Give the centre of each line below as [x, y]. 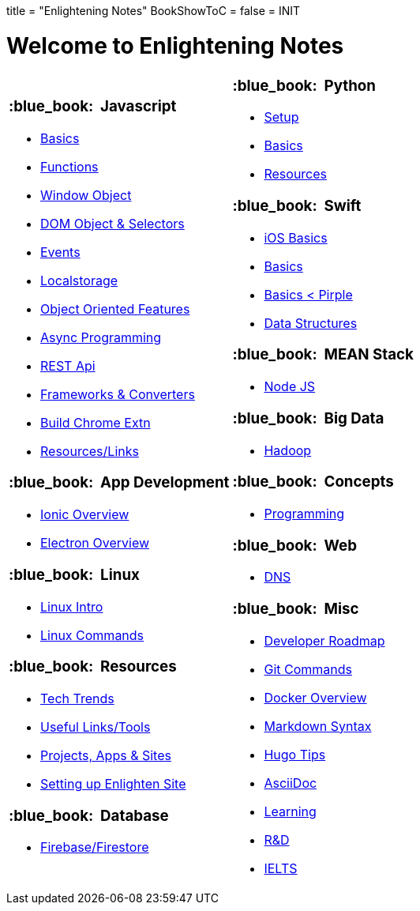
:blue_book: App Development [119, 483]
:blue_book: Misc [296, 609]
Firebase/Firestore [95, 847]
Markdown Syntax [318, 726]
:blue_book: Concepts [313, 482]
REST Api [68, 365]
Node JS [290, 387]
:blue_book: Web [294, 545]
